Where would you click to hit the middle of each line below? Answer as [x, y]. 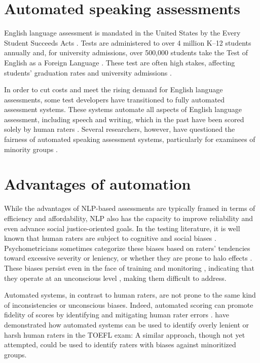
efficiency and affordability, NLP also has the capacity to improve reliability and [129, 218]
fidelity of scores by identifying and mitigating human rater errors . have [117, 315]
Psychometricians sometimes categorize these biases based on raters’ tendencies [127, 248]
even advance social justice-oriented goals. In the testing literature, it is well [122, 228]
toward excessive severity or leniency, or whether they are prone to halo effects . [128, 258]
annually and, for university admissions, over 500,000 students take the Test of [126, 52]
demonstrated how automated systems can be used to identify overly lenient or [127, 324]
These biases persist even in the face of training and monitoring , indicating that [129, 267]
